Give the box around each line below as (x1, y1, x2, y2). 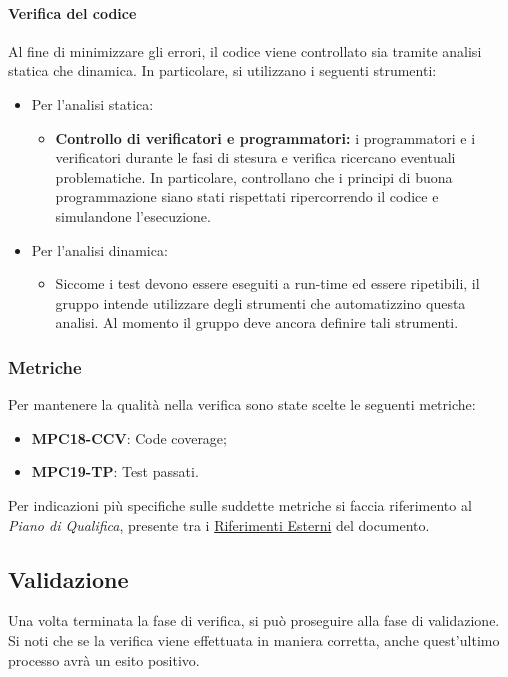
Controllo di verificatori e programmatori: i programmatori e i (55, 127, 476, 148)
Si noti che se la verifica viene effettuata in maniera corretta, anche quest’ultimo (8, 629, 500, 650)
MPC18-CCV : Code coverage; (31, 427, 227, 448)
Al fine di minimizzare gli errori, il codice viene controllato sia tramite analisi (8, 40, 482, 61)
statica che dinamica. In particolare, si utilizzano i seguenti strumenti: (8, 60, 437, 81)
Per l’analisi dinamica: (31, 239, 168, 260)
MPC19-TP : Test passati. (31, 461, 199, 482)
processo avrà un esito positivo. (8, 649, 200, 670)
